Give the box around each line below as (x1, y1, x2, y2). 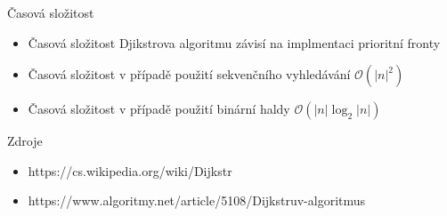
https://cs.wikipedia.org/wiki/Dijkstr (28, 161, 232, 180)
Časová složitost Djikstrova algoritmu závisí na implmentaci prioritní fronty (28, 33, 441, 52)
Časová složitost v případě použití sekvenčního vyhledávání (28, 65, 351, 84)
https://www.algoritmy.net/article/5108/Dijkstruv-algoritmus (28, 191, 366, 210)
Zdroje (7, 132, 43, 150)
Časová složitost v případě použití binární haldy (28, 100, 290, 118)
